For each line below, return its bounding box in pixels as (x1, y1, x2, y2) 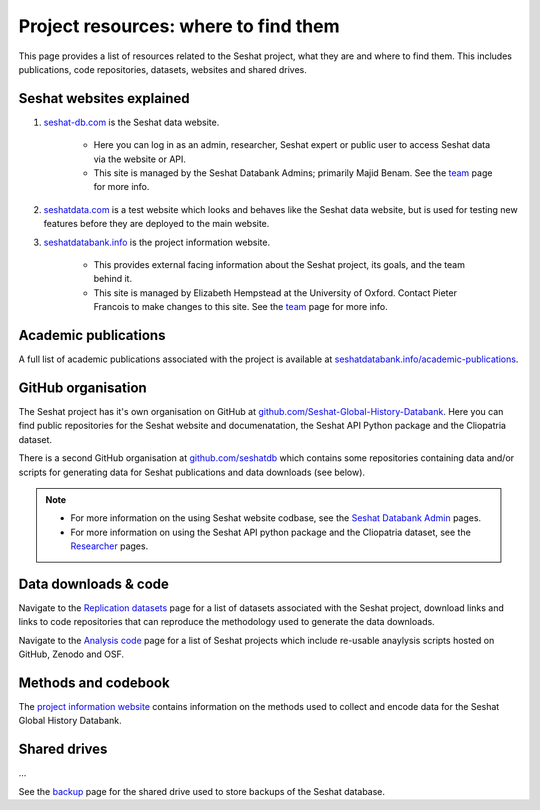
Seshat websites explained (18, 90, 190, 107)
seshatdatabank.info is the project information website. (43, 236, 270, 248)
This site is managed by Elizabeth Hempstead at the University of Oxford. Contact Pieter (93, 286, 457, 299)
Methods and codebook (18, 674, 170, 691)
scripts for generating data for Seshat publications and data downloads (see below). (18, 466, 365, 478)
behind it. (93, 273, 133, 285)
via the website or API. (93, 153, 187, 165)
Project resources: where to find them (18, 15, 340, 37)
